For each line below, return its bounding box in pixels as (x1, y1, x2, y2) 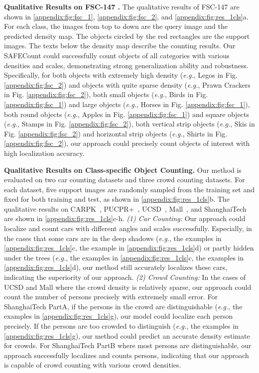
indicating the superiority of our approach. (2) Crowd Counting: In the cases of (4, 272, 246, 282)
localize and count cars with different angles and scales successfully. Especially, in (4, 223, 252, 234)
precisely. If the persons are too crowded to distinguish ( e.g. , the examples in (4, 321, 239, 331)
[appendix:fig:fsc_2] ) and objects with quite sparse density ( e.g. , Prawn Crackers (4, 79, 251, 90)
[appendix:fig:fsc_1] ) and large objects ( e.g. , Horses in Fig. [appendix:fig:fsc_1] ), (4, 99, 250, 109)
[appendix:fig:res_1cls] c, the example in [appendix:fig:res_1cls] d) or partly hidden (4, 243, 254, 253)
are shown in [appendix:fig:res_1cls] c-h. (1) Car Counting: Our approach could (4, 213, 246, 224)
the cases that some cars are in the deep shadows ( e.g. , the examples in (4, 233, 222, 243)
